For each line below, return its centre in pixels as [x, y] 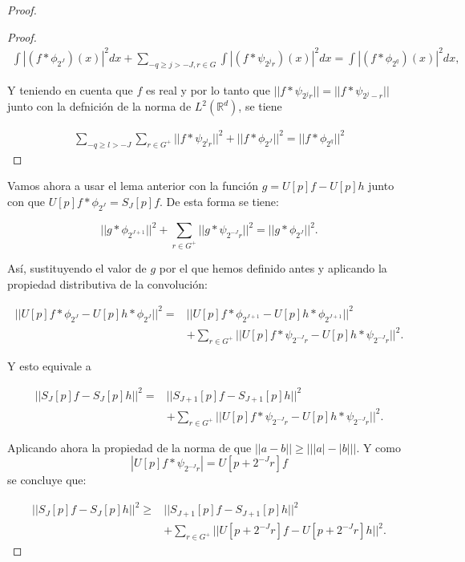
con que [26, 201]
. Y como [378, 447]
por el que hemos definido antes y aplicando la [273, 268]
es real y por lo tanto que [208, 89]
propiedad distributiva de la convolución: [107, 283]
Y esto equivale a [49, 365]
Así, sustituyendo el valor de [77, 268]
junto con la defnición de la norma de [99, 106]
